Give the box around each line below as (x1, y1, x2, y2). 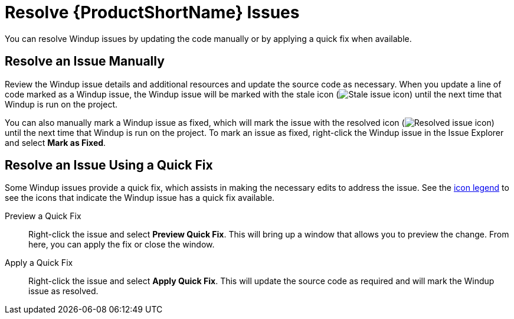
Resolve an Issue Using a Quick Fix (5, 158, 213, 173)
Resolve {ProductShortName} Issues (5, 2, 300, 22)
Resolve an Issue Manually (5, 54, 165, 69)
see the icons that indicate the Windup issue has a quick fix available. (5, 193, 275, 203)
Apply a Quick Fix (5, 258, 73, 268)
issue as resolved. (28, 286, 99, 297)
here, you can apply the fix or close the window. (28, 239, 215, 250)
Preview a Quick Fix (5, 211, 81, 222)
